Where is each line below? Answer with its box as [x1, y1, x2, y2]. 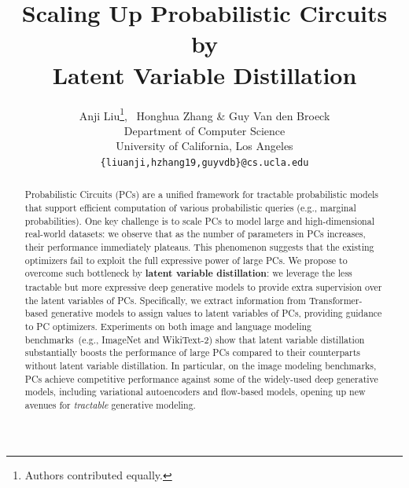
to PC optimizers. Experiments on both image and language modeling [24, 319, 311, 332]
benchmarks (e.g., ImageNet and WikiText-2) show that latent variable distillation [24, 332, 365, 346]
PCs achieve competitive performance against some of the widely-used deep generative [24, 372, 378, 385]
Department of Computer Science [123, 122, 286, 138]
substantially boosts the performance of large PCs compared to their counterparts [24, 346, 361, 359]
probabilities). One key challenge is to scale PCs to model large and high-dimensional [24, 214, 374, 227]
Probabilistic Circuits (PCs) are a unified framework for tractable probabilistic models [24, 188, 378, 201]
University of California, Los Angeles [116, 138, 293, 154]
